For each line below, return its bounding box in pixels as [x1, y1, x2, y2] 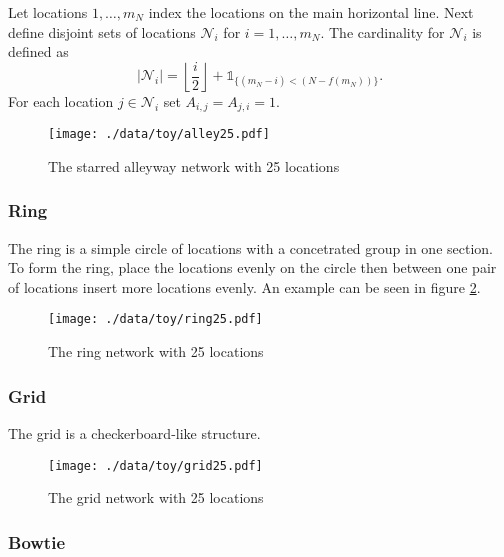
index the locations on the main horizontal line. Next [148, 2, 474, 22]
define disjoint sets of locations [8, 21, 196, 42]
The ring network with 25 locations [48, 341, 264, 362]
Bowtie [8, 529, 66, 554]
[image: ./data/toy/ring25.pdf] [48, 312, 263, 327]
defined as [8, 41, 69, 62]
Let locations [8, 2, 88, 22]
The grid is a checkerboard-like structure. [8, 422, 261, 443]
